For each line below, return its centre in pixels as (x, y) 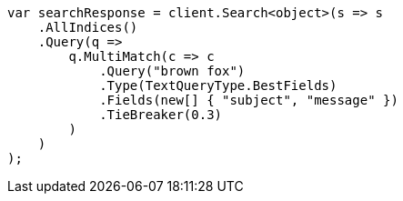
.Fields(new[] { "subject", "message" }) (249, 100)
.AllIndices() (88, 27)
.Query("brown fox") (172, 71)
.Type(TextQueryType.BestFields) (218, 85)
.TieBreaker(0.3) (161, 115)
